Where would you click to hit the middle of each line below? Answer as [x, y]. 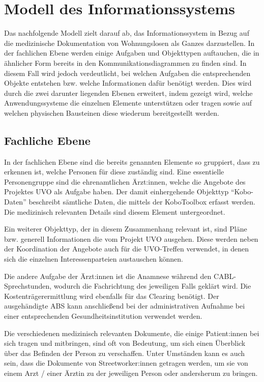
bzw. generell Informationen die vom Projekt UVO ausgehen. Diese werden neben [131, 238]
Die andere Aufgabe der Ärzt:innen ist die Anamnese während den [108, 276]
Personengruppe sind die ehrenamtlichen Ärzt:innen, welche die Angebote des [125, 181]
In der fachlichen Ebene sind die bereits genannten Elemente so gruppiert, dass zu [132, 161]
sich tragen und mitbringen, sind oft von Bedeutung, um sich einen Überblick [125, 343]
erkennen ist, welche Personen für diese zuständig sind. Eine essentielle [114, 172]
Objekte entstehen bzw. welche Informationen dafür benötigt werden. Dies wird [128, 83]
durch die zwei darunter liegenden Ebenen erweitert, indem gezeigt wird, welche [128, 93]
